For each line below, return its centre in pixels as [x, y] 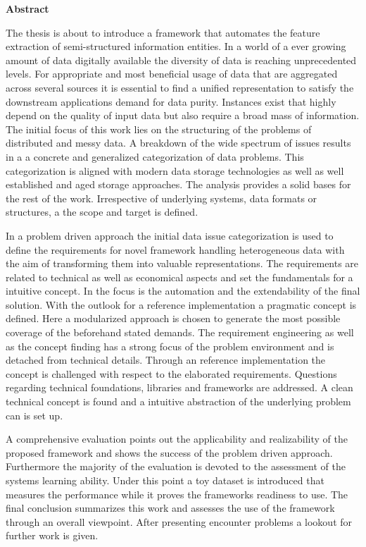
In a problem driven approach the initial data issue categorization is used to [170, 235]
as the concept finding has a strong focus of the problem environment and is [170, 346]
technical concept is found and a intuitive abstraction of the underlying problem [178, 401]
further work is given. [52, 535]
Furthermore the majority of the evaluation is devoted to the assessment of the [176, 466]
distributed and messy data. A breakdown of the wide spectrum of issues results [178, 143]
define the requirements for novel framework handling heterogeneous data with [175, 249]
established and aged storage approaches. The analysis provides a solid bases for [178, 184]
